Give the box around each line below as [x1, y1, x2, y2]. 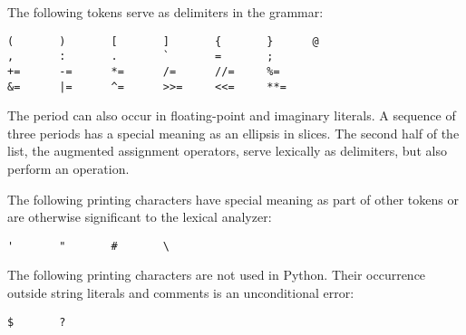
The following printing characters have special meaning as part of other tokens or [7, 189, 459, 208]
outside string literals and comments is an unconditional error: [7, 283, 354, 302]
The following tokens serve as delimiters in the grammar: [7, 3, 324, 21]
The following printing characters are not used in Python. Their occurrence [7, 265, 426, 284]
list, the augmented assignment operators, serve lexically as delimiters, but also [7, 141, 447, 160]
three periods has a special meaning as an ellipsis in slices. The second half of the [7, 123, 460, 142]
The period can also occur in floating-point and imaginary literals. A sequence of [7, 106, 456, 125]
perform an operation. [7, 159, 130, 177]
